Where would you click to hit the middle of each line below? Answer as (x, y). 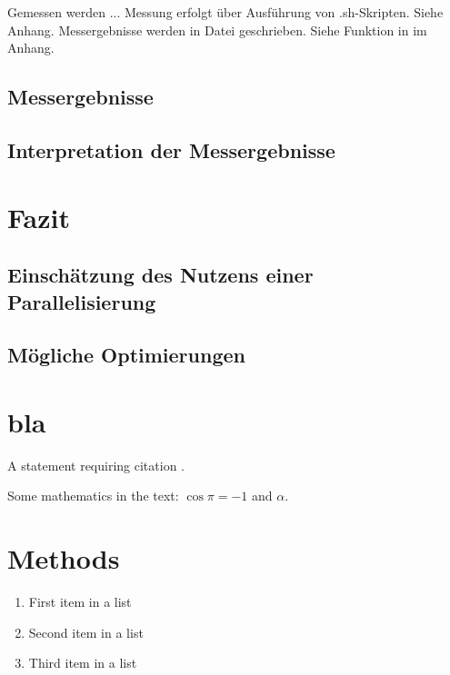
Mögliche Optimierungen (126, 355)
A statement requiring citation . (96, 465)
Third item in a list (83, 663)
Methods (64, 558)
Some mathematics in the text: (93, 496)
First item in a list (80, 602)
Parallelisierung (82, 301)
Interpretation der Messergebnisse (171, 149)
